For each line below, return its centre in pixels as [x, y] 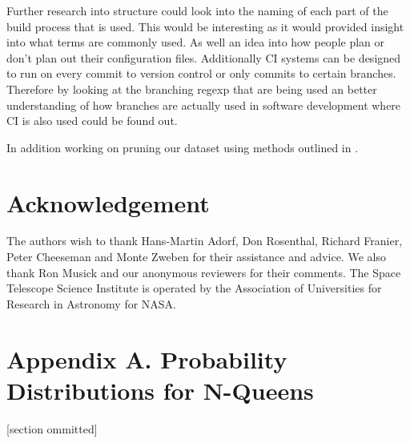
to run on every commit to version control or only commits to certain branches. [201, 73]
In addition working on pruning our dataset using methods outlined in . [183, 147]
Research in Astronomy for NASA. [92, 303]
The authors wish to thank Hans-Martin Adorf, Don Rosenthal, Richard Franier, [205, 241]
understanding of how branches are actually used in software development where [204, 105]
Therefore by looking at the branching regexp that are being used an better [192, 89]
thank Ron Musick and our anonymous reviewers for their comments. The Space [204, 272]
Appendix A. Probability [147, 358]
